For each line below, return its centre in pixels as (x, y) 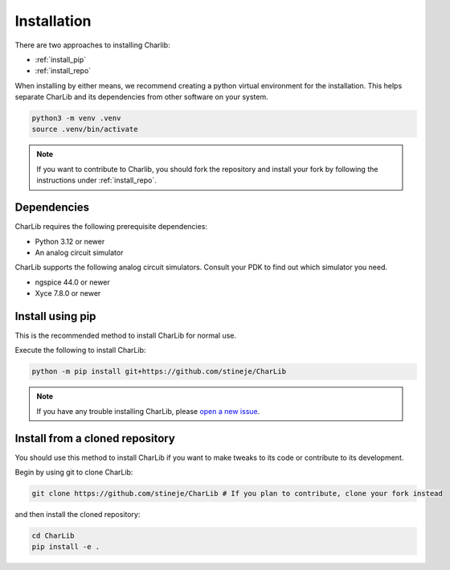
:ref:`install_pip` (61, 59)
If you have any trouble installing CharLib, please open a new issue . (148, 411)
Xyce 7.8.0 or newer (68, 293)
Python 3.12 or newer (70, 241)
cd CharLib (53, 536)
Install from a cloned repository (95, 438)
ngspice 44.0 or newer (72, 282)
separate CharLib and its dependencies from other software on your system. (141, 97)
